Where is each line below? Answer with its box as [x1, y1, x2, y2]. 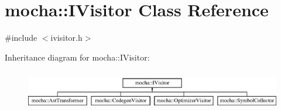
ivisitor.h [50, 31, 83, 44]
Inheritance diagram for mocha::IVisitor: [5, 51, 150, 63]
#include [5, 31, 37, 44]
